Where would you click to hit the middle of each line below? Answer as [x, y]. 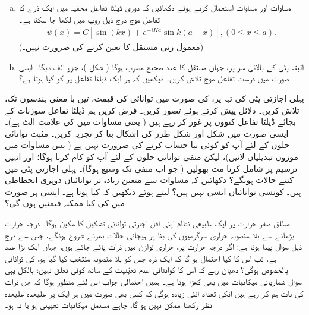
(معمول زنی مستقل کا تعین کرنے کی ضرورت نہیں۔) [111, 47]
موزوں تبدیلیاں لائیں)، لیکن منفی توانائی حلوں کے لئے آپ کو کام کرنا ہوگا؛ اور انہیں [152, 156]
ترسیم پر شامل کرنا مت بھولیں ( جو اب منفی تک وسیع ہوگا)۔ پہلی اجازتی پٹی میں [151, 168]
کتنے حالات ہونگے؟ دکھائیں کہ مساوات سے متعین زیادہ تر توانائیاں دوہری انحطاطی [149, 180]
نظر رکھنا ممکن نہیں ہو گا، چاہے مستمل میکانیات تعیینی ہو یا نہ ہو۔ [108, 305]
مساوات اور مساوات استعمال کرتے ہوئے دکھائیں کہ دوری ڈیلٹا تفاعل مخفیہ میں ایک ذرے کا [155, 7]
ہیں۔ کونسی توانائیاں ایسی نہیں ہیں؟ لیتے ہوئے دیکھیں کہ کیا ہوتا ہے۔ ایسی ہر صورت [153, 191]
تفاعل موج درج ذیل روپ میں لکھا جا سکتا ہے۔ [89, 19]
